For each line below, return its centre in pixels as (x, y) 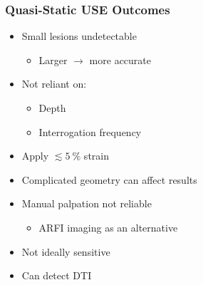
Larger (53, 59)
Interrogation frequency (90, 131)
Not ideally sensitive (66, 251)
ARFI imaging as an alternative (108, 227)
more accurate (120, 59)
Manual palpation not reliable (87, 203)
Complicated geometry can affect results (109, 179)
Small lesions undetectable (79, 36)
